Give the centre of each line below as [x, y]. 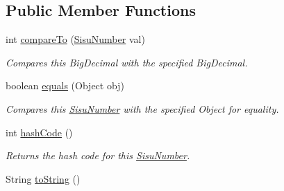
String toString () [43, 178]
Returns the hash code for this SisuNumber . [98, 155]
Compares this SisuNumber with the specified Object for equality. [142, 108]
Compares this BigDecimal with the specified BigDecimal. [127, 62]
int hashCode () [39, 132]
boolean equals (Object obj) [65, 85]
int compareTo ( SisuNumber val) [75, 39]
